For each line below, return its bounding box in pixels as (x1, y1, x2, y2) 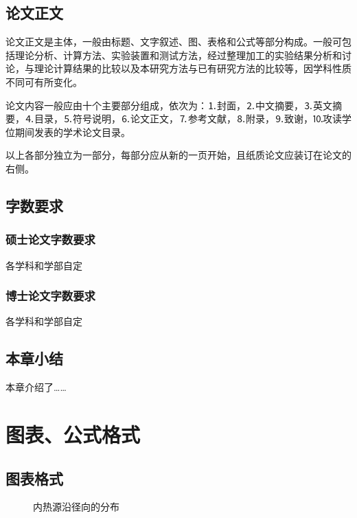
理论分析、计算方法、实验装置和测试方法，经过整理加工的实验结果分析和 (14, 47, 342, 62)
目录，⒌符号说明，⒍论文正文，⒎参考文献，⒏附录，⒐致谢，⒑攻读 (34, 111, 342, 126)
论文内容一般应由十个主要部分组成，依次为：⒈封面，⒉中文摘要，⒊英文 (5, 98, 332, 112)
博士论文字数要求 (5, 287, 95, 304)
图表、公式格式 (5, 420, 141, 448)
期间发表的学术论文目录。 (14, 124, 130, 139)
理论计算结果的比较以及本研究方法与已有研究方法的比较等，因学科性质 (34, 61, 352, 76)
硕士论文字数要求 (5, 231, 95, 248)
